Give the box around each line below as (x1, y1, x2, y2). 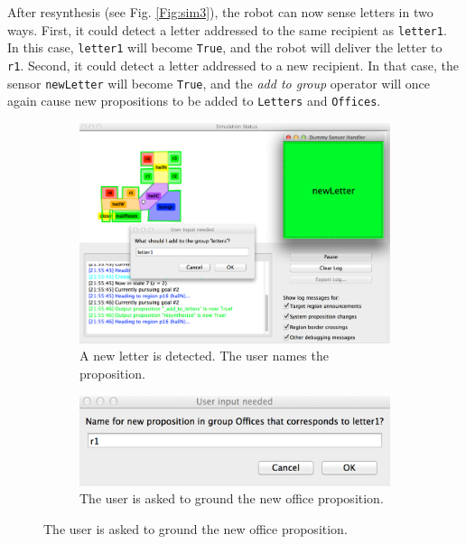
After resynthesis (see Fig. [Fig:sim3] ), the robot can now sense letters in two (7, 3, 433, 21)
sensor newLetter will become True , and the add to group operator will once (7, 73, 430, 92)
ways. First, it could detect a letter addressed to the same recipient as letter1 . (7, 20, 447, 39)
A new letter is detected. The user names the (79, 346, 329, 365)
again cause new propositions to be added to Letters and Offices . (7, 91, 381, 110)
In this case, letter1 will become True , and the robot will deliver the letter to (7, 38, 443, 57)
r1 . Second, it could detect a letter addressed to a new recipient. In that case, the (7, 55, 459, 74)
